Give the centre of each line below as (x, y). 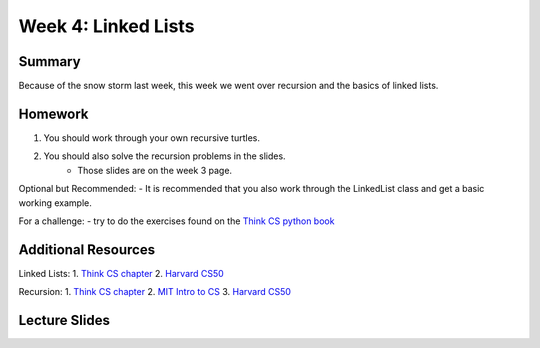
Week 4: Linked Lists (106, 26)
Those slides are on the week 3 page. (155, 170)
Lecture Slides (64, 320)
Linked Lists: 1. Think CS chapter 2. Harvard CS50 (121, 273)
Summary (49, 61)
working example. (55, 202)
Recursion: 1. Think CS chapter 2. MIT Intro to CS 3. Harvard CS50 (155, 292)
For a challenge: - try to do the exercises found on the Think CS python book (176, 221)
